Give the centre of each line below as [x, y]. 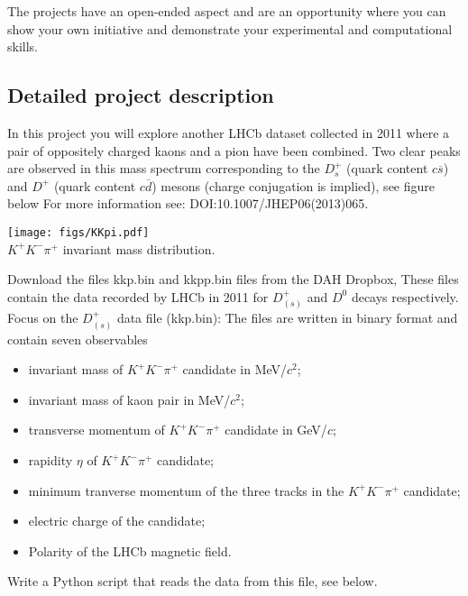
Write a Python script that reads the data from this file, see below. [193, 581]
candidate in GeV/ [276, 430]
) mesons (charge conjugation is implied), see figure [293, 185]
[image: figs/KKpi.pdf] [78, 232]
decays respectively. [405, 296]
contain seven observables [78, 339]
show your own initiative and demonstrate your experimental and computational [230, 28]
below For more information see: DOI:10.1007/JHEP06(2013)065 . [188, 203]
